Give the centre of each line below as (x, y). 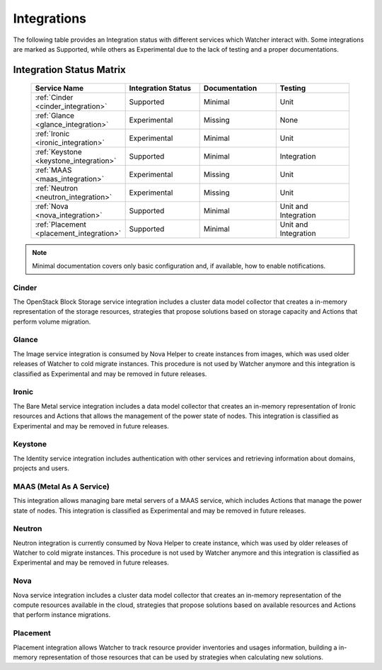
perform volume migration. (52, 322)
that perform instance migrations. (62, 615)
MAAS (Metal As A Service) (61, 487)
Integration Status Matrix (70, 70)
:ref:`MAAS (53, 170)
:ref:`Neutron (57, 188)
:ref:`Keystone (59, 152)
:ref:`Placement (60, 225)
